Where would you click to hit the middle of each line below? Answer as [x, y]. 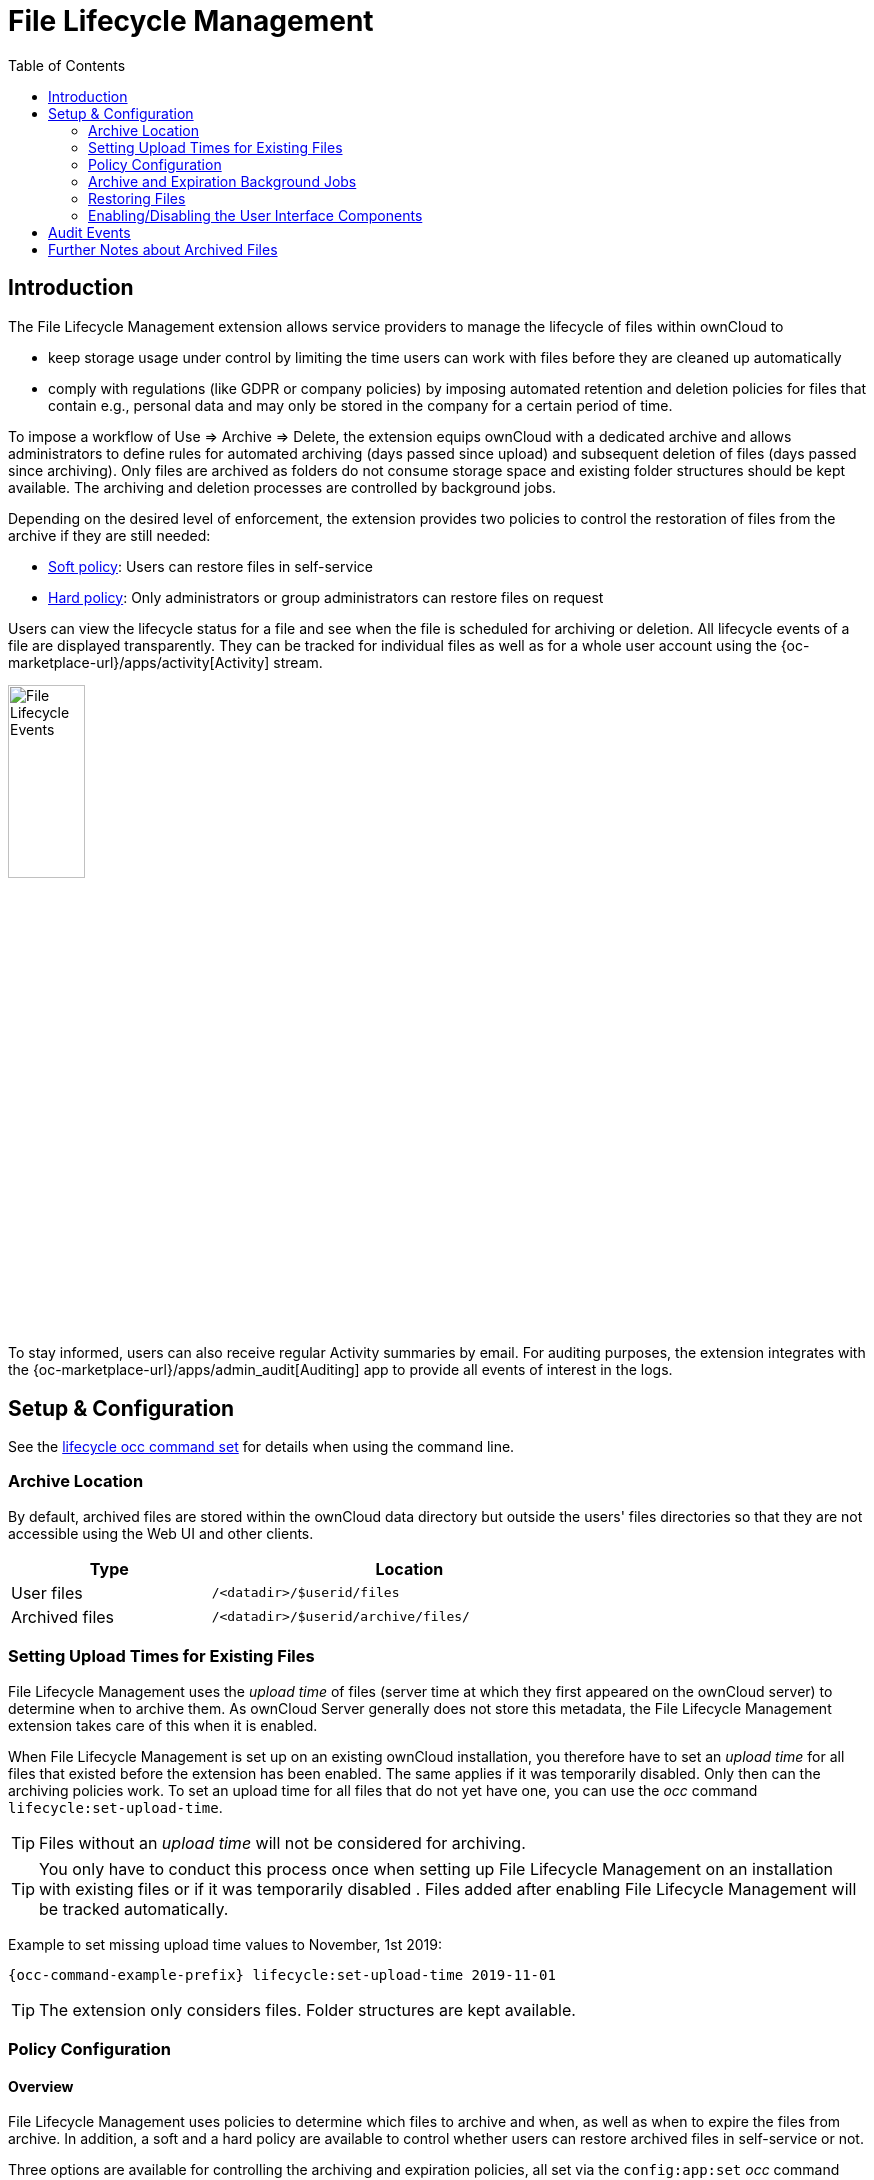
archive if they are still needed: [109, 535]
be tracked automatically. [134, 1908]
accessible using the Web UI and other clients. [161, 1533]
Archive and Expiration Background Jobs [222, 181]
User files [47, 1592]
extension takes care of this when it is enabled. [163, 1725]
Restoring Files [137, 198]
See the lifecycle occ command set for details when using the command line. [261, 1447]
